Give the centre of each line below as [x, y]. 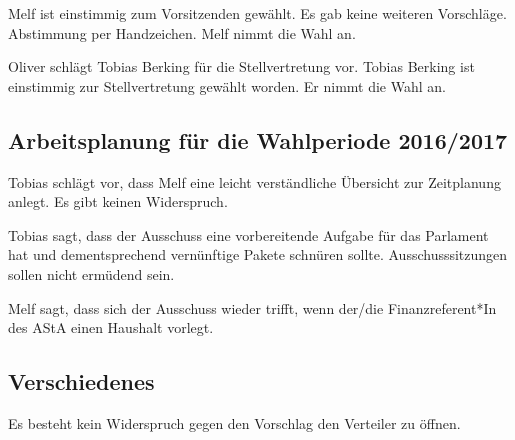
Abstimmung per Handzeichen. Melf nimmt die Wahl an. [182, 32]
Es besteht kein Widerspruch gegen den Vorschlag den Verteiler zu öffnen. [234, 422]
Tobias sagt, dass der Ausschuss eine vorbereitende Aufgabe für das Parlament [248, 234]
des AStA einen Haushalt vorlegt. [111, 327]
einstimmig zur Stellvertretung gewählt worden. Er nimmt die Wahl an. [227, 85]
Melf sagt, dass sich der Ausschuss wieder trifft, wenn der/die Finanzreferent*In [252, 307]
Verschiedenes [81, 381]
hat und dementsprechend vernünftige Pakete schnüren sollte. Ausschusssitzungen [258, 254]
